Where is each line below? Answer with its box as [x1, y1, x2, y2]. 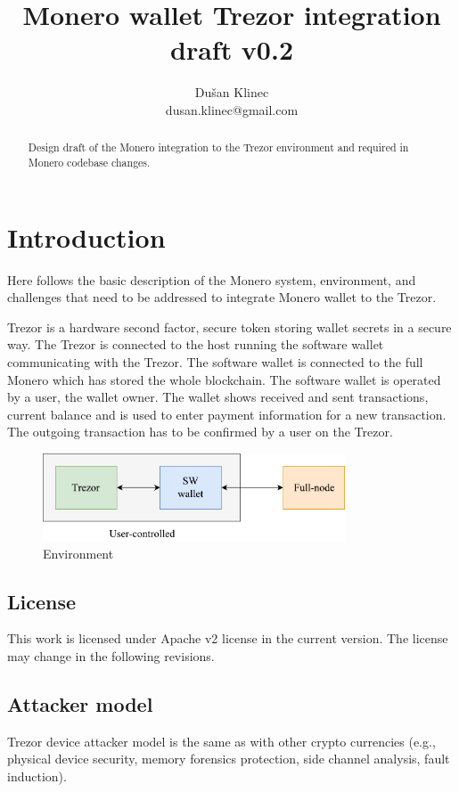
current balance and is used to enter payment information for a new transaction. [7, 404, 447, 423]
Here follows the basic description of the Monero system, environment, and [7, 270, 416, 289]
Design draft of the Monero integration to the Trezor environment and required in [28, 140, 409, 155]
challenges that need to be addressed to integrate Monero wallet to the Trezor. [7, 288, 437, 306]
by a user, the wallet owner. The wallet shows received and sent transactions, [7, 388, 429, 406]
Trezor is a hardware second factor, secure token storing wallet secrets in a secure [7, 317, 452, 336]
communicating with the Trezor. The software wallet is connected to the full [7, 352, 423, 371]
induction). [7, 767, 67, 785]
